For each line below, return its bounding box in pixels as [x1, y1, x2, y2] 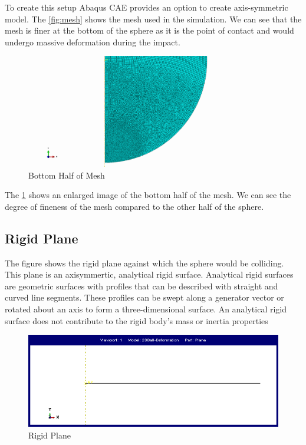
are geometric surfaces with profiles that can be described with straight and [5, 279, 278, 292]
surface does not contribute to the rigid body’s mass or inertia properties [5, 314, 268, 327]
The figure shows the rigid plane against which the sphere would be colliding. [5, 256, 284, 269]
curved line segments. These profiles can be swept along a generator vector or [5, 291, 284, 304]
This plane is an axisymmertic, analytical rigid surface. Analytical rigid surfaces [5, 268, 294, 281]
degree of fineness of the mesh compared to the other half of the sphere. [5, 200, 264, 212]
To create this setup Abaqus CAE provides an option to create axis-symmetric [5, 1, 288, 13]
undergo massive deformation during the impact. [5, 35, 180, 48]
